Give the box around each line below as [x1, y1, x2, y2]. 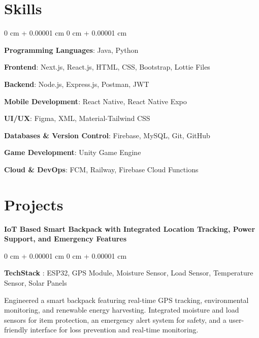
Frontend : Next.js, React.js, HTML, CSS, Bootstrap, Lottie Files [4, 62, 210, 72]
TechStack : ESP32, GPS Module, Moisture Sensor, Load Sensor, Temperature [4, 267, 253, 278]
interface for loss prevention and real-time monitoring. [30, 324, 199, 335]
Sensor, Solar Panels [4, 277, 67, 288]
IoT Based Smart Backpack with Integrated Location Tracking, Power [4, 223, 255, 234]
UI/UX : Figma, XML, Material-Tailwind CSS [4, 113, 150, 124]
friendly [4, 324, 28, 335]
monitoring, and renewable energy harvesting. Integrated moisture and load [4, 304, 239, 315]
